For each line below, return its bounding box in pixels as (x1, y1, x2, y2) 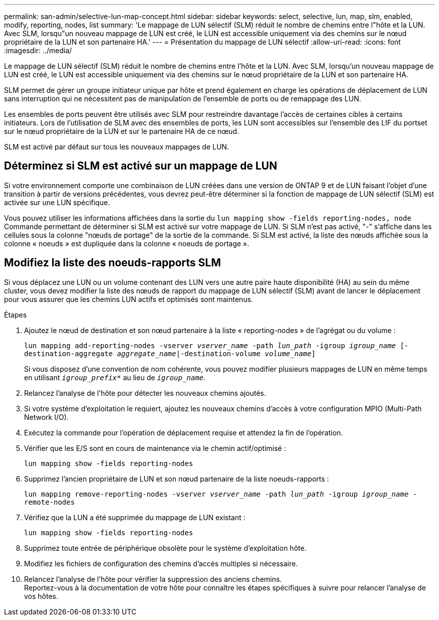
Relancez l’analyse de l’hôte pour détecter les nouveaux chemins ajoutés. (24, 388, 266, 397)
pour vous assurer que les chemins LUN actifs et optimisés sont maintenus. (4, 294, 253, 303)
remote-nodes (24, 498, 75, 506)
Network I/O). (24, 412, 69, 421)
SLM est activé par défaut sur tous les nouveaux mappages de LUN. (4, 142, 229, 151)
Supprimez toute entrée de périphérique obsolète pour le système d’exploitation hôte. (24, 543, 307, 552)
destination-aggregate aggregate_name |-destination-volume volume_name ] (24, 349, 316, 358)
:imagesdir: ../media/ (4, 46, 72, 55)
